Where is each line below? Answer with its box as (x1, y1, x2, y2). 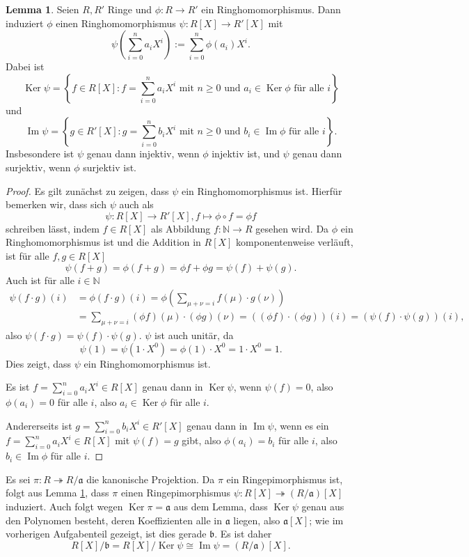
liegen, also (233, 512, 280, 527)
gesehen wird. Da (255, 221, 329, 235)
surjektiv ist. (83, 159, 136, 174)
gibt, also (182, 433, 221, 448)
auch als (119, 197, 154, 212)
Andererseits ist (6, 418, 72, 432)
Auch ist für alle (6, 272, 74, 287)
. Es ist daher (214, 526, 272, 541)
